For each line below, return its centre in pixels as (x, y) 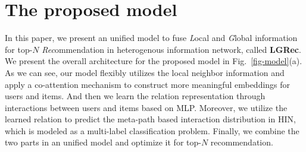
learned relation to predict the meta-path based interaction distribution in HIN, (150, 119)
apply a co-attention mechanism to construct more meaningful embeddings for (148, 84)
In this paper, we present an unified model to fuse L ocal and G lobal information (151, 38)
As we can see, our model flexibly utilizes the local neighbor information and (145, 72)
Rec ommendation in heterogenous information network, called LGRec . (171, 49)
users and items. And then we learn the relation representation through (135, 96)
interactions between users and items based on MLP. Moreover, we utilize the (146, 107)
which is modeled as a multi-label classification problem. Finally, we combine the (152, 130)
